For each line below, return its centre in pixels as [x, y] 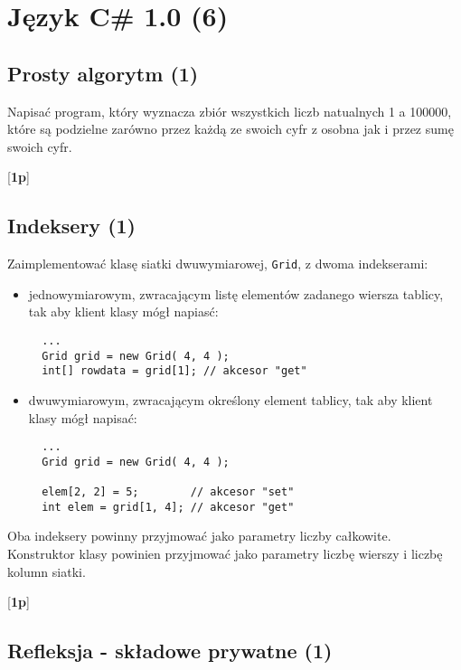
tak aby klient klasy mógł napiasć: [123, 311]
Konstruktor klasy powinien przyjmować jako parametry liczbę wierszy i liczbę [225, 554]
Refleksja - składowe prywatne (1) [170, 651]
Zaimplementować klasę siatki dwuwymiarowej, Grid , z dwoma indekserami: [218, 264]
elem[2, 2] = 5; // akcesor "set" [168, 492]
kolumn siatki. [47, 571]
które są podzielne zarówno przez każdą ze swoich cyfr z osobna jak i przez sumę [230, 129]
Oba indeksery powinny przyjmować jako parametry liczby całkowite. [199, 536]
